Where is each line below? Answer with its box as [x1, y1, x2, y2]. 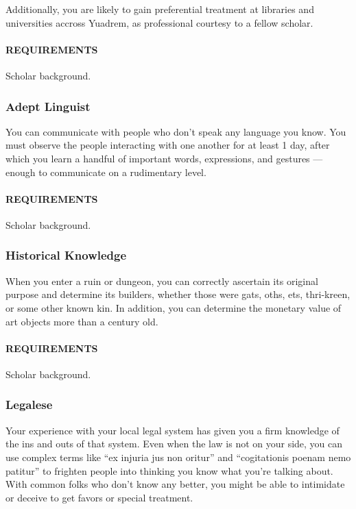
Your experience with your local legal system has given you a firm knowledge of [5, 423, 340, 437]
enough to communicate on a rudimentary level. [5, 164, 206, 179]
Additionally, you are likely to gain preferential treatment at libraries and [5, 2, 314, 16]
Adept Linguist [5, 97, 91, 114]
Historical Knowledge [5, 247, 127, 264]
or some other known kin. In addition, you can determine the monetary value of [5, 300, 342, 314]
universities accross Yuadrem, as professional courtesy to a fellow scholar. [5, 15, 313, 29]
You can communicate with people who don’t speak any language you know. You [5, 124, 346, 138]
